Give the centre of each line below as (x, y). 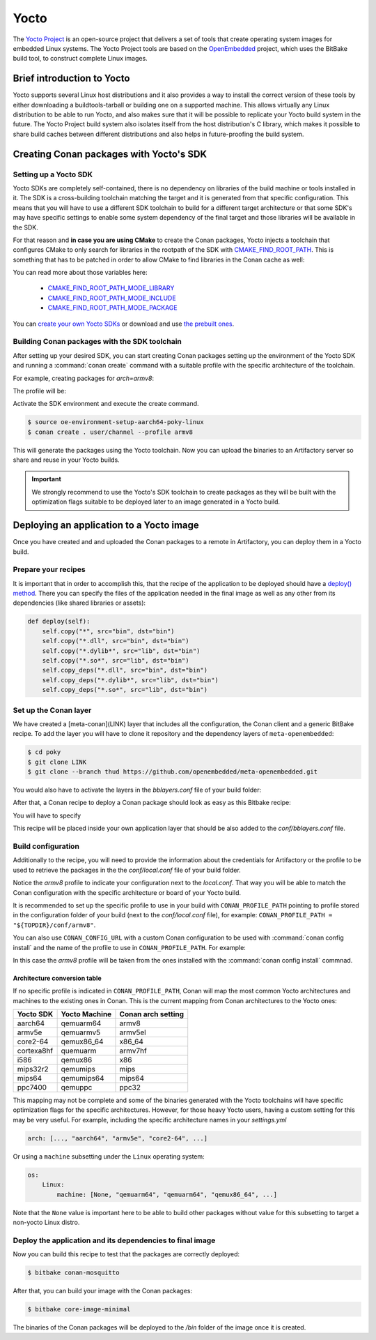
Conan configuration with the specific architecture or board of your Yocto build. (127, 892)
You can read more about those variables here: (80, 273)
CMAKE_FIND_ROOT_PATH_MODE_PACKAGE (112, 308)
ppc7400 (32, 1087)
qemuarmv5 (81, 1032)
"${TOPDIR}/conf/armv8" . (54, 925)
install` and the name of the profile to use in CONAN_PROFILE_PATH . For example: (130, 947)
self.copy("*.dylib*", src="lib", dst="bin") (121, 651)
